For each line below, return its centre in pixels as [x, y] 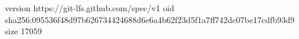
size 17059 [23, 31]
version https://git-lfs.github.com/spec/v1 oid [90, 8]
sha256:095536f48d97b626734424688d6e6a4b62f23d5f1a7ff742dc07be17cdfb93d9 [150, 19]
